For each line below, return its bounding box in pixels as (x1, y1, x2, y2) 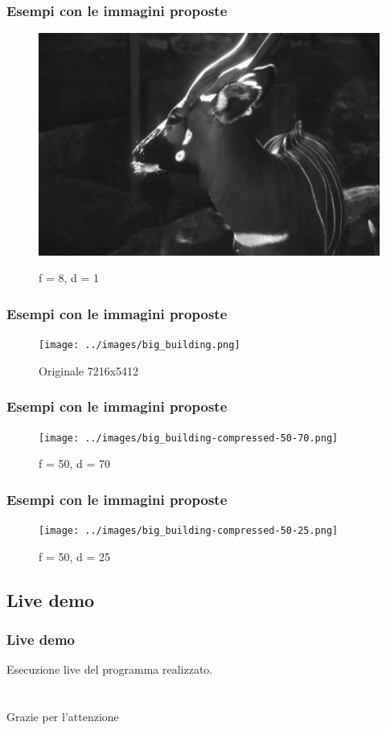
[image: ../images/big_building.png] (39, 339, 240, 351)
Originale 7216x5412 (39, 362, 139, 379)
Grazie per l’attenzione (6, 708, 119, 725)
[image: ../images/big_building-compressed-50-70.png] (39, 432, 339, 444)
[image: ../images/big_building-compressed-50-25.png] (39, 525, 339, 537)
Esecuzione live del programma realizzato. (6, 661, 213, 678)
